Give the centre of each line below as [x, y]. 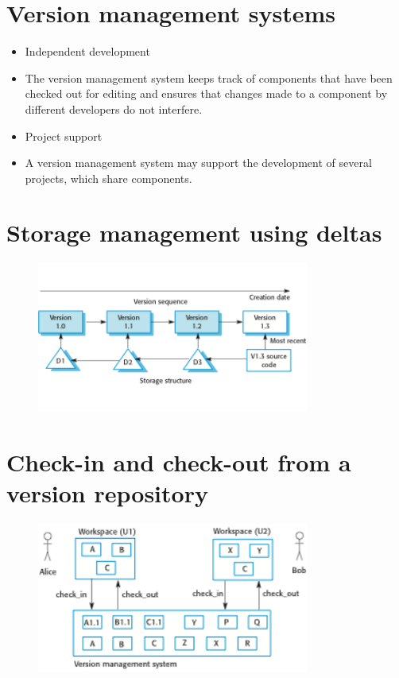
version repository [107, 493]
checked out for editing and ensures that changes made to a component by [206, 93]
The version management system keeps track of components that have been [209, 77]
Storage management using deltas [194, 232]
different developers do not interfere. [114, 108]
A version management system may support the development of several [198, 163]
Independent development [87, 51]
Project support [64, 136]
